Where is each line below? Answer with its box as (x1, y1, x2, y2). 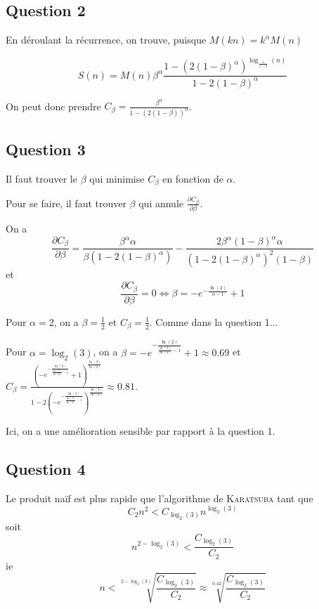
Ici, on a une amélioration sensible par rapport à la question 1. (6, 424, 275, 438)
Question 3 (6, 138, 86, 159)
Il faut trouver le (6, 171, 77, 185)
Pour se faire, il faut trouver (6, 195, 126, 210)
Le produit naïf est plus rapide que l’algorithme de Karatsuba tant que (6, 490, 313, 505)
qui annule (138, 195, 184, 210)
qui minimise (89, 171, 145, 185)
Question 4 (6, 458, 86, 480)
